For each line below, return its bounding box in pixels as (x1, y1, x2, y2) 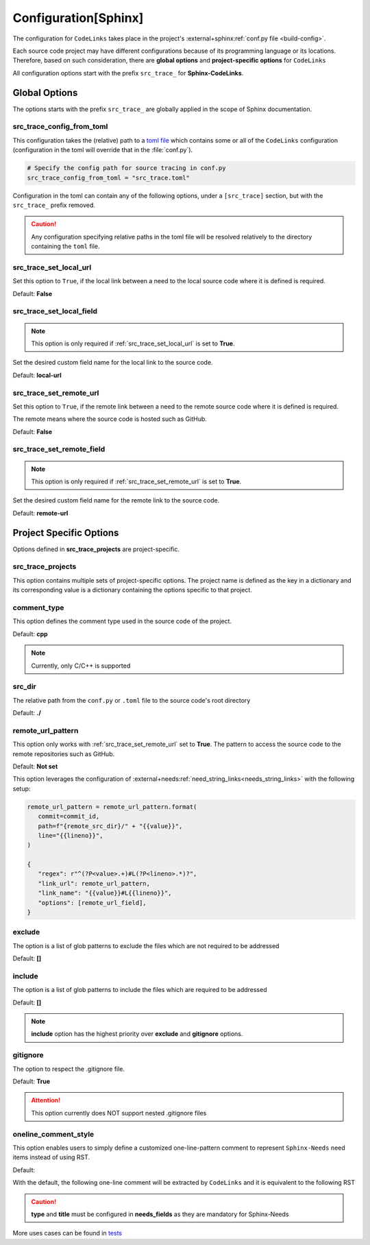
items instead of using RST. (12, 1153, 90, 1161)
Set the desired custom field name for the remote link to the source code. (12, 496, 220, 505)
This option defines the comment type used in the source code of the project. (12, 617, 232, 625)
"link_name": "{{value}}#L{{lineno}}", (38, 889, 172, 897)
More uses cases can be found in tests (12, 1229, 123, 1237)
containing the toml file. (31, 242, 100, 250)
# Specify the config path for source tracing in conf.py (27, 165, 226, 172)
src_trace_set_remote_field (12, 444, 106, 454)
